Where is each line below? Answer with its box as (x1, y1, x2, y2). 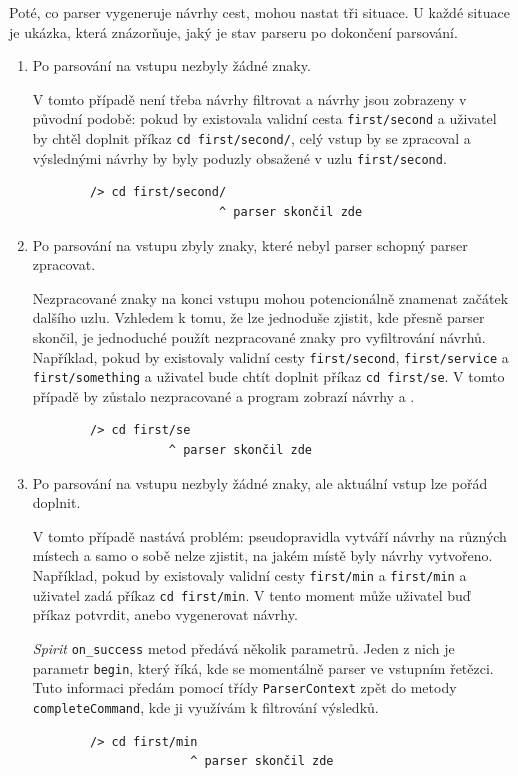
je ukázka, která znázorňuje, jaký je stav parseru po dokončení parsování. (9, 21, 458, 42)
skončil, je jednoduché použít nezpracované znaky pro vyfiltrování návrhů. (32, 326, 486, 347)
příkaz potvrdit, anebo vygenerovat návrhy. (32, 604, 298, 625)
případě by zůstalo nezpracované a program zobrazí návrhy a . (32, 385, 415, 406)
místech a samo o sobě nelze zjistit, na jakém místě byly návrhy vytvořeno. (32, 545, 493, 566)
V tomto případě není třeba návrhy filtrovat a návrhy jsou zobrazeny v (32, 88, 467, 109)
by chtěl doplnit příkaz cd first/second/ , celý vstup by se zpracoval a (32, 128, 471, 149)
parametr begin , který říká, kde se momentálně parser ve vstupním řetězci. (32, 657, 494, 678)
